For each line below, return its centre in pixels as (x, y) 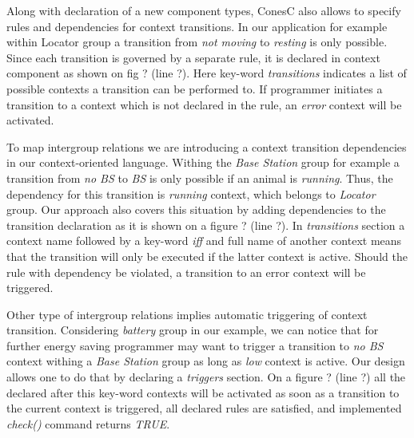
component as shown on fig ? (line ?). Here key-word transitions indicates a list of (207, 73)
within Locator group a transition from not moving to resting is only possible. (197, 42)
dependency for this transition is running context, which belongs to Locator (191, 193)
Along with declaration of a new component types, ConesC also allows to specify (204, 10)
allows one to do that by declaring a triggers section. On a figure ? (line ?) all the (206, 377)
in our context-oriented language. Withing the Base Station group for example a (203, 162)
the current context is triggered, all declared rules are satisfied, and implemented (204, 408)
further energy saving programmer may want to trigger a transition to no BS (195, 345)
